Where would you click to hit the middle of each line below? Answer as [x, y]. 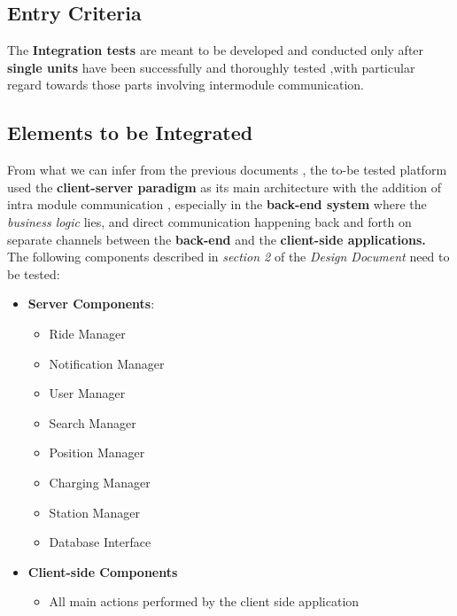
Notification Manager [107, 363]
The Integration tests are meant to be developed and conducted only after [216, 50]
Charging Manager [100, 482]
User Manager [87, 393]
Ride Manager [87, 333]
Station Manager [94, 512]
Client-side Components [103, 571]
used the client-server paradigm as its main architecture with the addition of [224, 187]
